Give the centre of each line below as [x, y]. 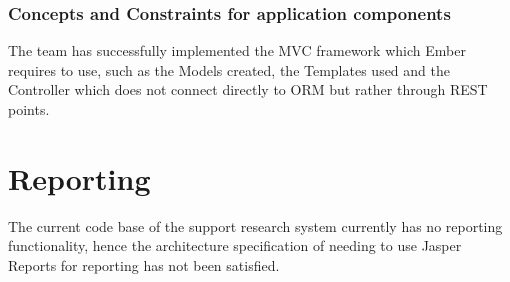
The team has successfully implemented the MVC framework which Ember [237, 50]
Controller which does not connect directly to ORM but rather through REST [248, 89]
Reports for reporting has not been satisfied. [144, 264]
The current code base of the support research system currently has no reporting [255, 225]
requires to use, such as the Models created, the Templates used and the [229, 69]
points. [29, 109]
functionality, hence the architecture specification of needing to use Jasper [235, 245]
